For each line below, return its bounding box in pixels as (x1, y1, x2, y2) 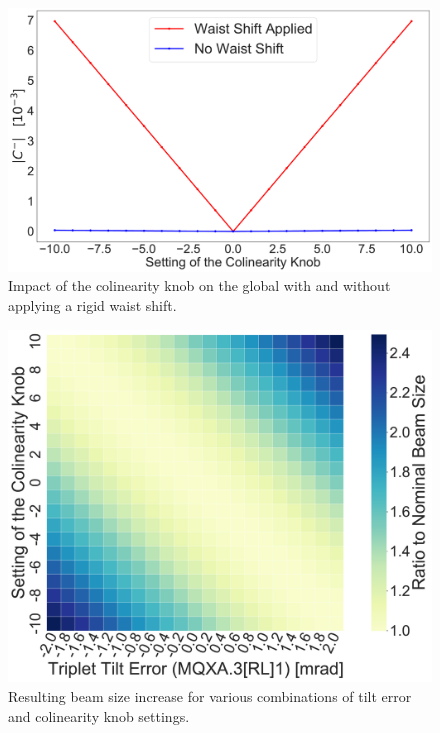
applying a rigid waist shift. (8, 294, 177, 315)
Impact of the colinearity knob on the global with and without (8, 275, 391, 296)
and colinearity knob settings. (8, 705, 190, 726)
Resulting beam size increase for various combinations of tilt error (8, 685, 412, 706)
